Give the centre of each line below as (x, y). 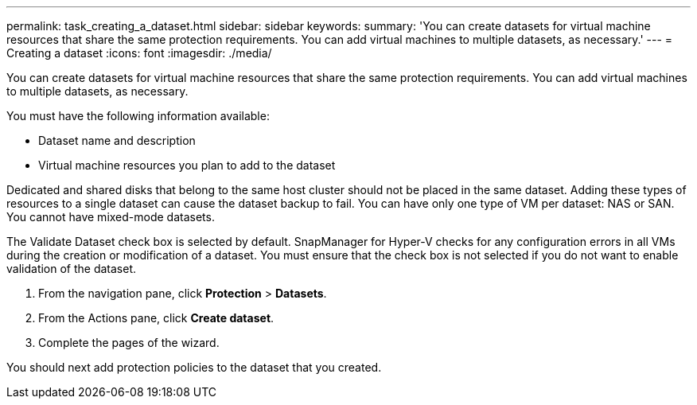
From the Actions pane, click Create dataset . (156, 318)
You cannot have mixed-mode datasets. (111, 217)
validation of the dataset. (72, 269)
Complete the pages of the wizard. (129, 343)
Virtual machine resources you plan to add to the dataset (187, 165)
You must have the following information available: (138, 116)
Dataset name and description (117, 140)
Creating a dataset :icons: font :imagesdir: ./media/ (139, 53)
